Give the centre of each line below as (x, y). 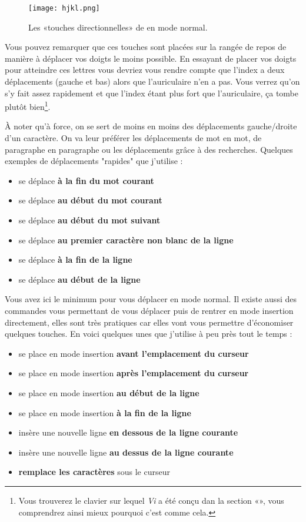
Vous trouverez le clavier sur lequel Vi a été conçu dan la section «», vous (151, 500)
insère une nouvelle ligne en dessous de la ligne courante (128, 432)
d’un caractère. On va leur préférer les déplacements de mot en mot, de (133, 138)
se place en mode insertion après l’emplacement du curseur (134, 373)
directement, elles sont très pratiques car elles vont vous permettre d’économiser (149, 322)
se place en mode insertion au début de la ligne (109, 392)
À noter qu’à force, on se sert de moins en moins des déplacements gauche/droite (151, 126)
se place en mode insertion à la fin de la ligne (105, 412)
